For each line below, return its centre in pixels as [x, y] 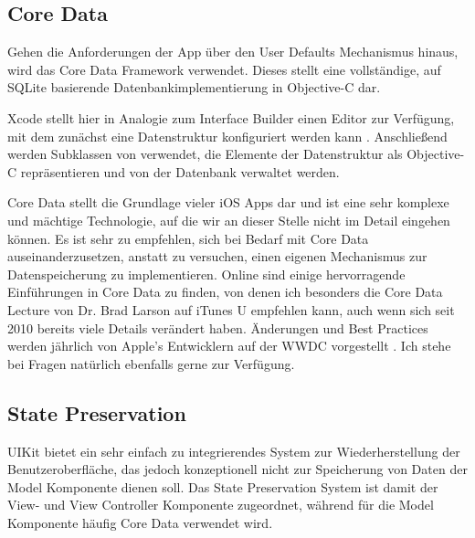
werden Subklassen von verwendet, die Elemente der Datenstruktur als [205, 154]
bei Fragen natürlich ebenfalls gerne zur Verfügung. [151, 363]
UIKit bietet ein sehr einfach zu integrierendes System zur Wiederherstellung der [234, 451]
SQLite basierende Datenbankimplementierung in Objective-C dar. [194, 87]
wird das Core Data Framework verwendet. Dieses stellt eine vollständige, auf [224, 69]
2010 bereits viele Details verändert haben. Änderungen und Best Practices [218, 327]
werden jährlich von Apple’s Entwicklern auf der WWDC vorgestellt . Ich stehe [229, 346]
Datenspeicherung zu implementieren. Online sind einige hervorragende [206, 274]
